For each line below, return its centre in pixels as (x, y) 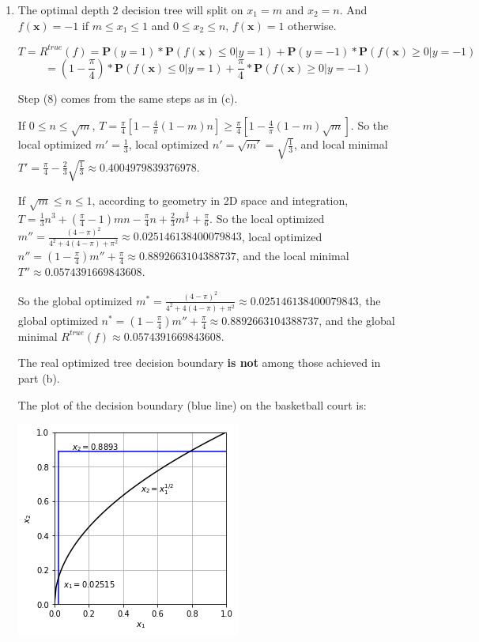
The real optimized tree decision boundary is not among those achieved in (199, 363)
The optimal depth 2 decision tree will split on (130, 9)
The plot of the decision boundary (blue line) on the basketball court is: (192, 404)
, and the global (357, 320)
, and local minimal (341, 144)
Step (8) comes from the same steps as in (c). (128, 98)
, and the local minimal (292, 256)
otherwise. (312, 25)
